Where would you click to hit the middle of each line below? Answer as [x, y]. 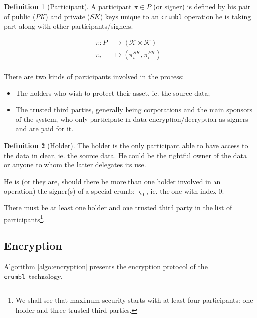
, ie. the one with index [181, 191]
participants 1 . [24, 218]
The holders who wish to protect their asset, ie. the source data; [113, 93]
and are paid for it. [44, 129]
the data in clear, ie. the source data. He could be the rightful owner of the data [126, 155]
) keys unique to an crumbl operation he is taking [175, 16]
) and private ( [68, 16]
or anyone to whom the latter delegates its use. [75, 165]
